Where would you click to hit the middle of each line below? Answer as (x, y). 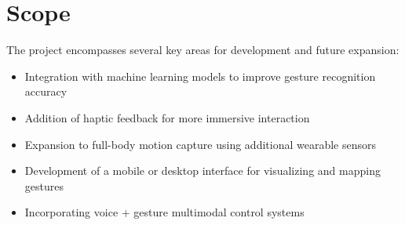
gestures (44, 185)
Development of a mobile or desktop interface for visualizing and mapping (202, 171)
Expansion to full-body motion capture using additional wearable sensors (200, 144)
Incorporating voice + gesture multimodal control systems (164, 212)
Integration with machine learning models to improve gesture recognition (200, 76)
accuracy (46, 91)
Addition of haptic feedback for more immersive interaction (167, 117)
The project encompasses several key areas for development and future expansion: (203, 50)
